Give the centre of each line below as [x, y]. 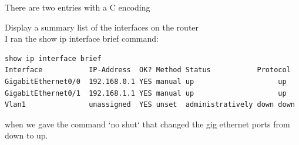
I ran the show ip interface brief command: [82, 38]
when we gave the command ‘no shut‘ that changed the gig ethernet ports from [147, 124]
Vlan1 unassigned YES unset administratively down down [150, 105]
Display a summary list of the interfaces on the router [102, 27]
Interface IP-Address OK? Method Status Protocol [148, 70]
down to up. [26, 135]
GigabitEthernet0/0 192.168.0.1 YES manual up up [146, 81]
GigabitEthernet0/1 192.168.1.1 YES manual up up [146, 93]
